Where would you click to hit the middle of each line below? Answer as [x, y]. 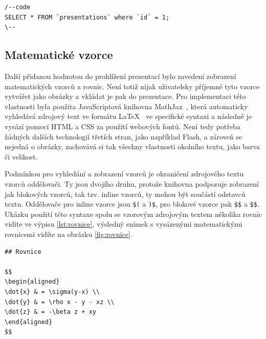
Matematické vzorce [59, 55]
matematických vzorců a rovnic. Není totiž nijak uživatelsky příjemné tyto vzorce [132, 86]
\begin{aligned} [32, 282]
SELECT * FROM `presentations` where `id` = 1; [87, 17]
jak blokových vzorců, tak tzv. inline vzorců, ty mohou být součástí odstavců [125, 194]
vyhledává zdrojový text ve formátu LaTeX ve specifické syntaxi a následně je [128, 116]
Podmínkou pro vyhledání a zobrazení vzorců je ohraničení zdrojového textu [124, 174]
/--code [18, 7]
